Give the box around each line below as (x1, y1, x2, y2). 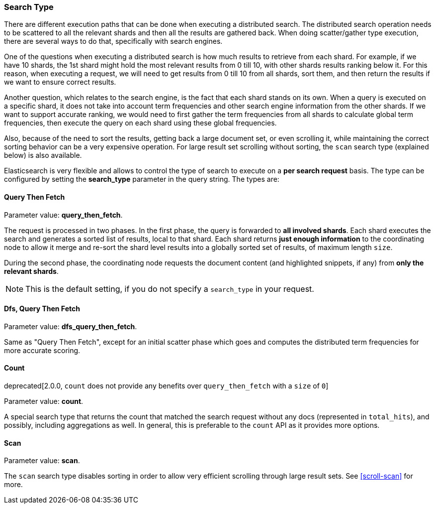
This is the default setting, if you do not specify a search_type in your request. (25, 283, 314, 294)
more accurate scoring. (4, 346, 81, 355)
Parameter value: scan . (4, 456, 80, 465)
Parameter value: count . (4, 397, 84, 406)
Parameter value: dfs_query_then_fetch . (4, 322, 137, 331)
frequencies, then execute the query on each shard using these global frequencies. (4, 119, 277, 127)
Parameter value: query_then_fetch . (4, 210, 123, 219)
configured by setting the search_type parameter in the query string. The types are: (4, 175, 279, 184)
